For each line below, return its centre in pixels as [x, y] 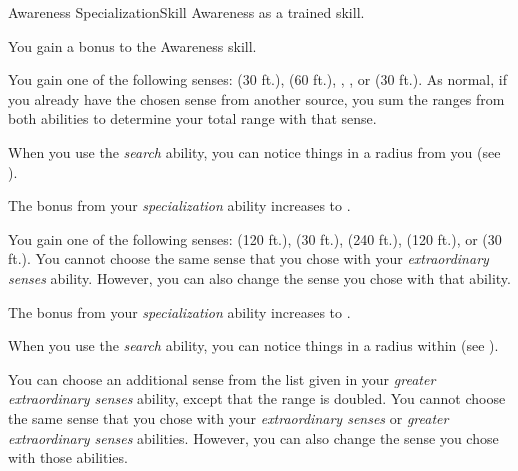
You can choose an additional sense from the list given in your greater [222, 378]
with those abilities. [68, 457]
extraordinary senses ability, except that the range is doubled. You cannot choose [257, 398]
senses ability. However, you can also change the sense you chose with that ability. [259, 277]
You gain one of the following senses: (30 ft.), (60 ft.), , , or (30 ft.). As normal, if [257, 79]
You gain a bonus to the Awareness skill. [132, 45]
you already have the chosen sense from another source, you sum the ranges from [256, 98]
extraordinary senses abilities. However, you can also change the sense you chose [253, 437]
